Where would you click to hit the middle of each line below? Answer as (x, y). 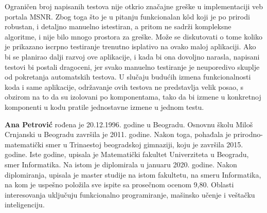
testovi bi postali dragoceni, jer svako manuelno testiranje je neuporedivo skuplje (132, 66)
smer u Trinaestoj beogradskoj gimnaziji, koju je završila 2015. (145, 144)
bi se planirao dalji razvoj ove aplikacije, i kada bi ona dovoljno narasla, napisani (132, 56)
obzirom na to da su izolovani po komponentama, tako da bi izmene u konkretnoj (133, 97)
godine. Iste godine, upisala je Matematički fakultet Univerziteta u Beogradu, (127, 154)
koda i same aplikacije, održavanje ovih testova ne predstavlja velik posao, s (124, 86)
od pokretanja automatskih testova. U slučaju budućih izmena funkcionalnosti (128, 77)
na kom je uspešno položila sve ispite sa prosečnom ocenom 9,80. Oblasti (119, 185)
